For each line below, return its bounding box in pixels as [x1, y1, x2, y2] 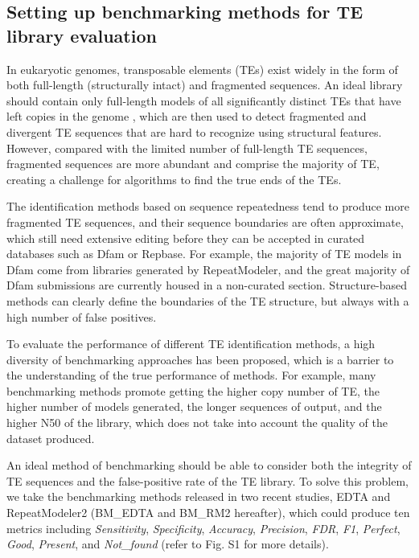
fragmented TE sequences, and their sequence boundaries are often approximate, [6, 213, 404, 230]
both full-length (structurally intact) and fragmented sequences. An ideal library [6, 76, 403, 93]
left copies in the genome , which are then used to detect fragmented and [6, 108, 367, 125]
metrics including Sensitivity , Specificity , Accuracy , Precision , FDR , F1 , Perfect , [6, 519, 401, 536]
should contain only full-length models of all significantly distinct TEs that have [6, 92, 401, 109]
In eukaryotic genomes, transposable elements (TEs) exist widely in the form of [6, 60, 398, 77]
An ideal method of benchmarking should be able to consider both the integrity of [6, 457, 412, 474]
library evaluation [6, 23, 157, 47]
